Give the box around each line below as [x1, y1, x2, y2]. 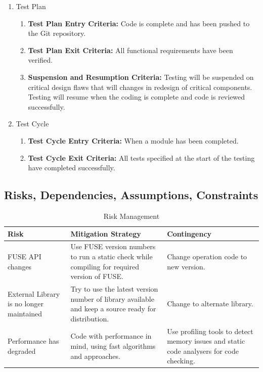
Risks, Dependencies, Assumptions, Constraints [4, 187, 258, 203]
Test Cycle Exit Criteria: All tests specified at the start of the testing [28, 152, 255, 163]
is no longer [8, 298, 43, 309]
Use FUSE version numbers [70, 241, 156, 252]
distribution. [70, 313, 109, 323]
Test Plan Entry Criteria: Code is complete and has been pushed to [28, 18, 250, 28]
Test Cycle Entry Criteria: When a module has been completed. [28, 135, 239, 146]
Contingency [167, 228, 212, 239]
